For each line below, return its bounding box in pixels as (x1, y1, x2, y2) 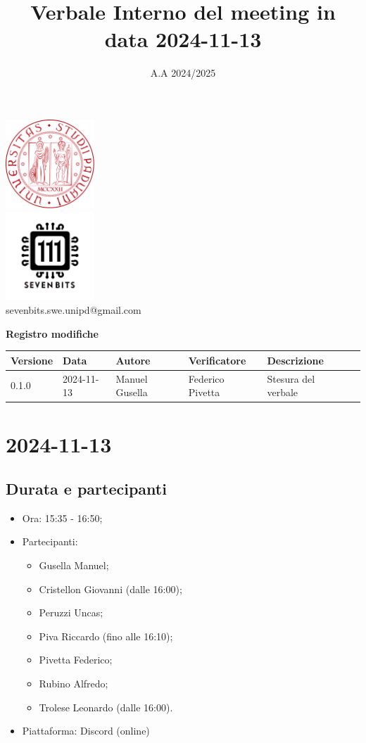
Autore (115, 353, 151, 367)
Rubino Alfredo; (39, 676, 108, 691)
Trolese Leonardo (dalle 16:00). (39, 699, 173, 714)
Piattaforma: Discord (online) (22, 723, 150, 738)
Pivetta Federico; (39, 652, 113, 667)
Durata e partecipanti (6, 478, 167, 500)
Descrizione (267, 353, 324, 367)
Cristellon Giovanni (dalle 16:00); (39, 581, 182, 596)
